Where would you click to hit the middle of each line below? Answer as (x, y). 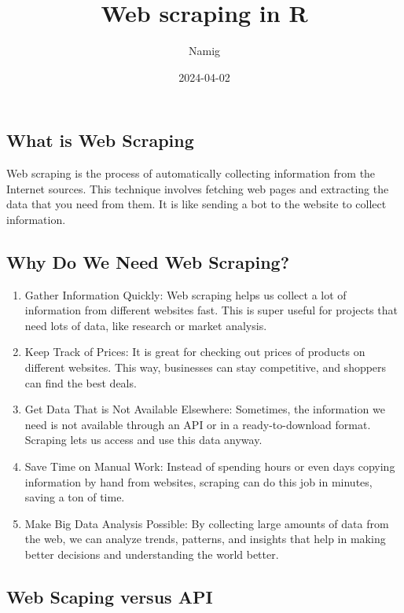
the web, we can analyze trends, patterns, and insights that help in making (205, 539)
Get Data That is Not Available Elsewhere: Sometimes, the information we (205, 409)
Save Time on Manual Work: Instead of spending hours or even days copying (210, 466)
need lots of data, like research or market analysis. (146, 325)
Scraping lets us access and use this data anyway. (143, 440)
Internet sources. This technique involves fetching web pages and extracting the (198, 188)
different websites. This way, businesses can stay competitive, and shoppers (206, 367)
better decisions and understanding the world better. (152, 554)
